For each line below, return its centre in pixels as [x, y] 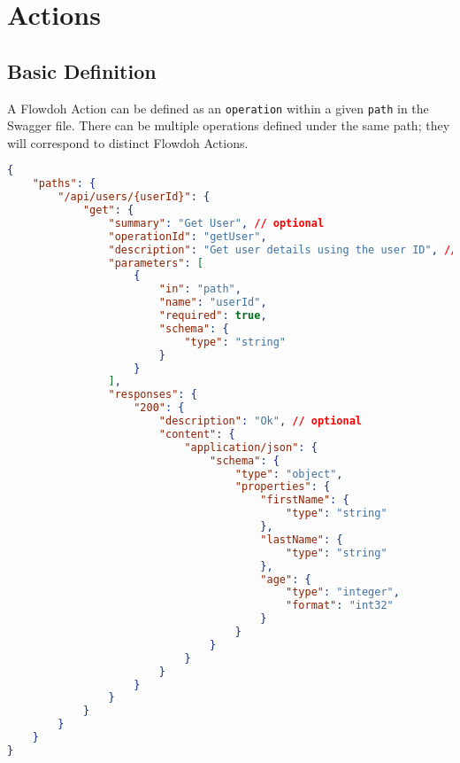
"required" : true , [213, 316]
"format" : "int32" [340, 606]
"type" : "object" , [289, 474]
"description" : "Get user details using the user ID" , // [283, 249]
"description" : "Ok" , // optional [260, 421]
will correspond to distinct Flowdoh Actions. [128, 142]
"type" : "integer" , [343, 592]
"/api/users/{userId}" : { [134, 197]
